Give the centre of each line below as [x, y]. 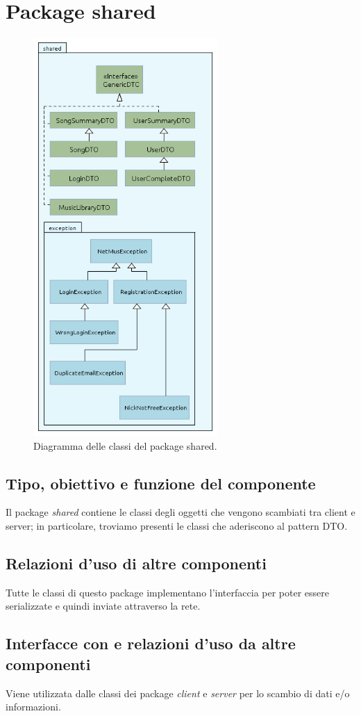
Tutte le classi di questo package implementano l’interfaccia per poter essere [167, 592]
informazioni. [33, 707]
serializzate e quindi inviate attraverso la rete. [103, 606]
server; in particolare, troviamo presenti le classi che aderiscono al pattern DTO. [177, 525]
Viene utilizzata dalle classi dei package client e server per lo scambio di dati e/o [178, 693]
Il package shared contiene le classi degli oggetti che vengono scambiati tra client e [180, 512]
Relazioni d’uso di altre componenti [136, 563]
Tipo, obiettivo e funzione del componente [161, 483]
